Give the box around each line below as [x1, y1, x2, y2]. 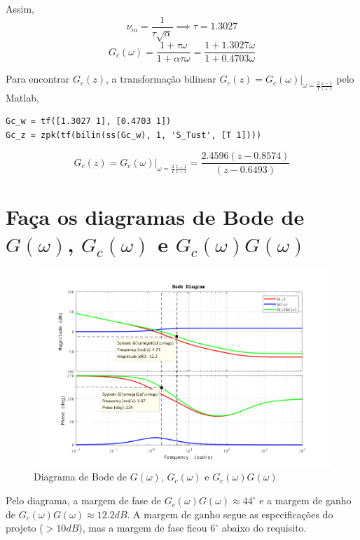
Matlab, [6, 90, 39, 104]
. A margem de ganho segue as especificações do [127, 506, 333, 521]
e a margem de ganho [259, 493, 352, 508]
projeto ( [6, 520, 43, 535]
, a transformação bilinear [106, 71, 216, 86]
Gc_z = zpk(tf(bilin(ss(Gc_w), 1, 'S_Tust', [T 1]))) [6, 130, 262, 140]
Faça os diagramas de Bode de [6, 202, 305, 230]
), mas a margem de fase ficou [78, 520, 207, 535]
